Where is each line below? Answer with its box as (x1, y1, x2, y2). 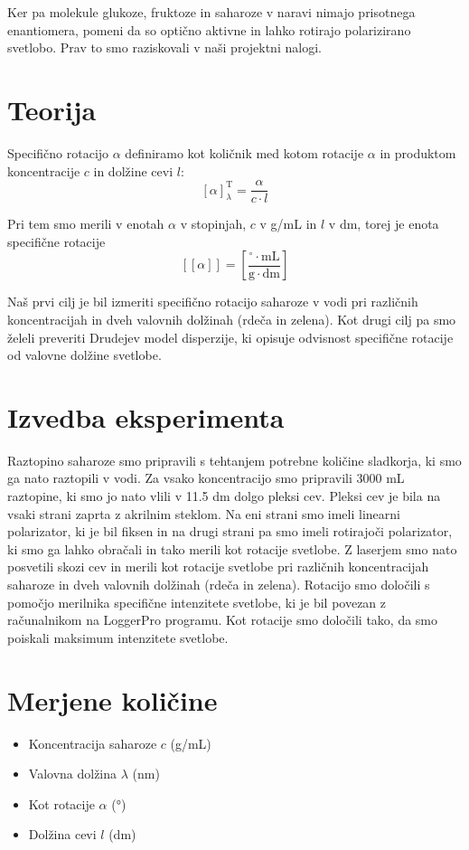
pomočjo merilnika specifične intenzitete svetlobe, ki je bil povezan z (7, 592, 387, 611)
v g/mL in (259, 214, 317, 233)
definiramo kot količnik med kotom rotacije (125, 143, 364, 162)
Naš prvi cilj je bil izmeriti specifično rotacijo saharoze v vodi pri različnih (7, 292, 418, 311)
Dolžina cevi (28, 825, 97, 844)
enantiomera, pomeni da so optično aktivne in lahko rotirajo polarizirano (7, 20, 411, 39)
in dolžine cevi (93, 161, 174, 180)
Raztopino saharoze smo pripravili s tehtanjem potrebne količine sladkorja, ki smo (7, 450, 462, 469)
